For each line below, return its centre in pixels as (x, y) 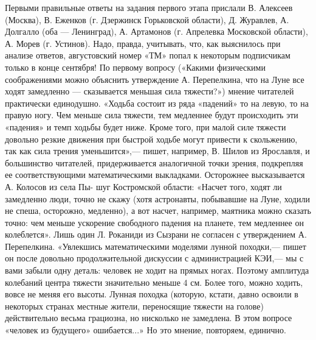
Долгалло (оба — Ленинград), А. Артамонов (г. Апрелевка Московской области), (156, 31)
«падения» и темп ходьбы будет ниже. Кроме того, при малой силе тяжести (146, 126)
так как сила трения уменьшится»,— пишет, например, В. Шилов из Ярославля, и (157, 151)
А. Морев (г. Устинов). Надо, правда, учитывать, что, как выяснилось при (143, 43)
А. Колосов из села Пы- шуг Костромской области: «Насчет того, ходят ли (143, 186)
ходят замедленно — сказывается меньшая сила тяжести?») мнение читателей (149, 91)
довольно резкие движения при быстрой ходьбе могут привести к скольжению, (151, 139)
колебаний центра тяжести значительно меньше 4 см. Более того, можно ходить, (154, 282)
